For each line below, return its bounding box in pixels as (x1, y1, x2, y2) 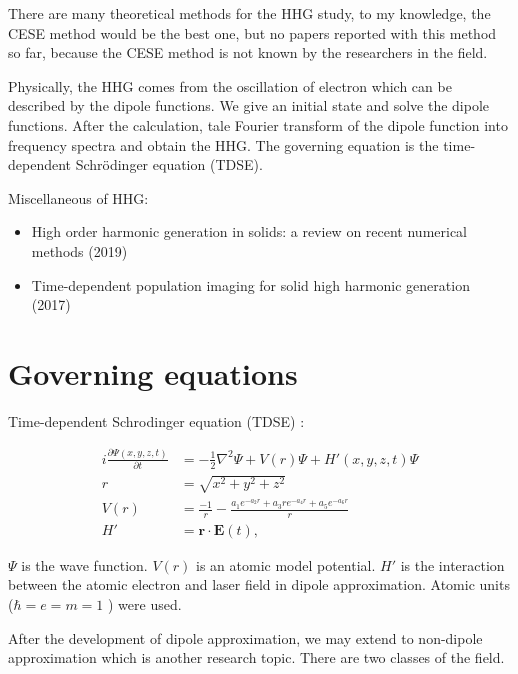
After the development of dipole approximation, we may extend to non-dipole (8, 627, 483, 648)
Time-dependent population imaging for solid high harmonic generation (31, 274, 470, 295)
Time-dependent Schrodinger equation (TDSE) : (8, 410, 305, 431)
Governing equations (8, 352, 298, 393)
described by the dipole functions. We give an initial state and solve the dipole (8, 95, 490, 116)
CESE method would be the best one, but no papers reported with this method (8, 22, 497, 43)
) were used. (107, 594, 182, 615)
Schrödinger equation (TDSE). (75, 154, 263, 175)
